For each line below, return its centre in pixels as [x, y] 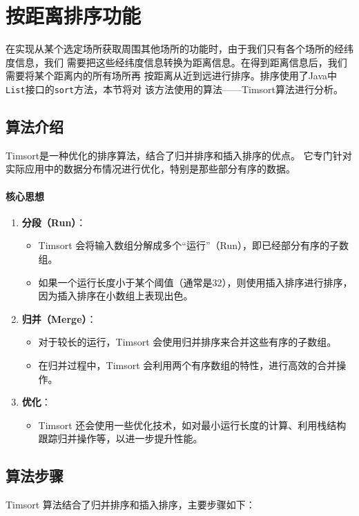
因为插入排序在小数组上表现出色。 [116, 296]
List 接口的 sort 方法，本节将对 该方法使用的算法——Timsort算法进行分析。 [175, 89]
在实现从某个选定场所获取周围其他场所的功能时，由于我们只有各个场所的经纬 [179, 49]
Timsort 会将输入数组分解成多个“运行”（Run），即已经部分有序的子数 [194, 245]
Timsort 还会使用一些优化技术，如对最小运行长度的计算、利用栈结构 [192, 425]
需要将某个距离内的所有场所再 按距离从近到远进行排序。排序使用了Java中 [172, 76]
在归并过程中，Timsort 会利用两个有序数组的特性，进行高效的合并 [187, 365]
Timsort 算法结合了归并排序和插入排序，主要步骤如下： [130, 505]
